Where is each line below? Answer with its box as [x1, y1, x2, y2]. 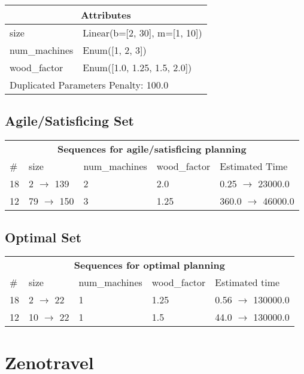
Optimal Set [5, 227, 82, 246]
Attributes [81, 8, 131, 22]
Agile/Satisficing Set [5, 111, 134, 130]
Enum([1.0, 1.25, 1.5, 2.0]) [83, 60, 192, 74]
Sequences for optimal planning [74, 258, 225, 272]
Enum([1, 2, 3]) [83, 43, 147, 57]
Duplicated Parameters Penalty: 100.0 [10, 78, 169, 92]
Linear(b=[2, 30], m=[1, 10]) [83, 26, 202, 39]
